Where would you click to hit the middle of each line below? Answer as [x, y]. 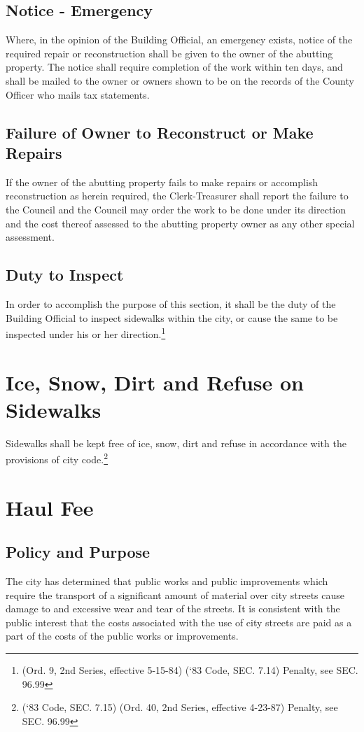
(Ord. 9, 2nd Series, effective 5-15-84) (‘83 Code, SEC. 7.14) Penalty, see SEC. [190, 670]
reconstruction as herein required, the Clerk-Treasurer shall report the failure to [177, 196]
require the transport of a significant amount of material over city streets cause [175, 594]
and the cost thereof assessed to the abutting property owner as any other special [180, 223]
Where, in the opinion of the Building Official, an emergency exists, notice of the [179, 40]
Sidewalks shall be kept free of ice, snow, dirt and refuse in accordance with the [176, 443]
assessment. [30, 237]
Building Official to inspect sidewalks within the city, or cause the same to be [172, 317]
